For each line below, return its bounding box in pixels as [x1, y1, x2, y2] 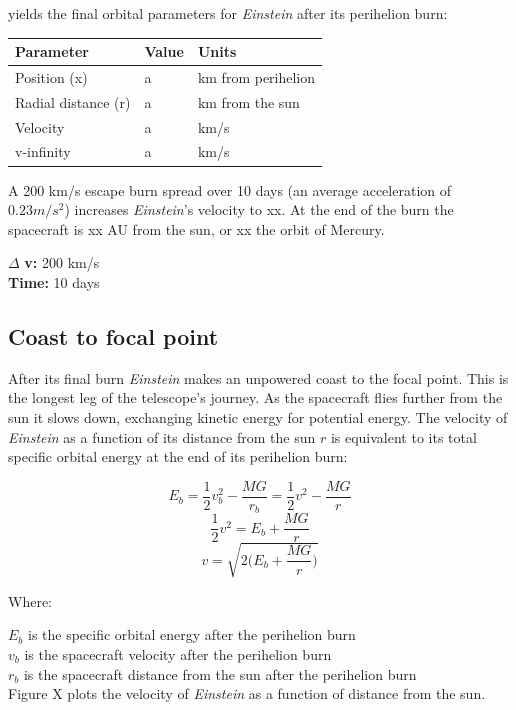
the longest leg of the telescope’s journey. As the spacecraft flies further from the [8, 387, 503, 408]
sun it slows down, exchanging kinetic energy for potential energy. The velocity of [8, 406, 508, 427]
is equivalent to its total [330, 426, 477, 447]
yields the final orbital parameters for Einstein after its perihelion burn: [8, 3, 448, 23]
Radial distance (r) [15, 91, 131, 112]
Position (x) [15, 66, 88, 87]
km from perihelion [197, 66, 316, 87]
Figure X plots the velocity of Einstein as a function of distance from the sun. [8, 683, 486, 704]
